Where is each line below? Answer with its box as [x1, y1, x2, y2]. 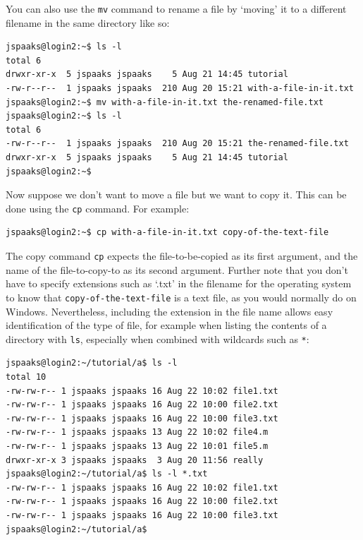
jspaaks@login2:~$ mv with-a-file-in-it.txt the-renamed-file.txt [6, 97, 324, 107]
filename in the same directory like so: [6, 15, 170, 30]
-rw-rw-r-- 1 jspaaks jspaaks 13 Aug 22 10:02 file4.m [6, 427, 269, 438]
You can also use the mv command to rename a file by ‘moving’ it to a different [6, 1, 347, 16]
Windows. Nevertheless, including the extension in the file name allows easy [6, 304, 333, 318]
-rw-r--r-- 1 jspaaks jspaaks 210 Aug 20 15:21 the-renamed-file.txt [6, 138, 349, 149]
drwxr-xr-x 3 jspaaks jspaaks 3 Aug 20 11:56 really [6, 455, 264, 465]
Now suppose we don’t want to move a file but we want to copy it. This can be [6, 187, 347, 202]
